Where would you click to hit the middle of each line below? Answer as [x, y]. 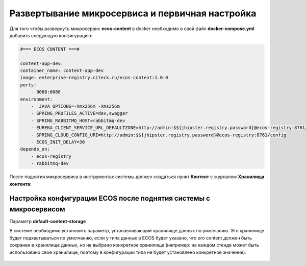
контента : [20, 184]
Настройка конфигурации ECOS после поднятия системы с [110, 198]
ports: [28, 85]
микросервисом [37, 209]
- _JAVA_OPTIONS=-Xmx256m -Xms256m [75, 106]
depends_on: [35, 149]
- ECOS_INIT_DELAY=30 [58, 142]
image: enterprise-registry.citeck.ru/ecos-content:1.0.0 [94, 78]
